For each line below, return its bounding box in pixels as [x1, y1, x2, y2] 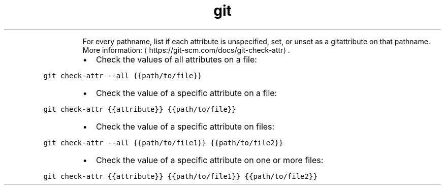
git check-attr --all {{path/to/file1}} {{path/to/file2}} [43, 138, 283, 147]
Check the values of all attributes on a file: [96, 54, 257, 65]
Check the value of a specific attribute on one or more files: [96, 154, 324, 165]
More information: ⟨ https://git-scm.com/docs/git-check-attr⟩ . [82, 45, 290, 54]
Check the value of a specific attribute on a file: [96, 87, 277, 98]
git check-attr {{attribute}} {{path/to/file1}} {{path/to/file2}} [43, 172, 317, 180]
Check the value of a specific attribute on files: [96, 121, 275, 132]
